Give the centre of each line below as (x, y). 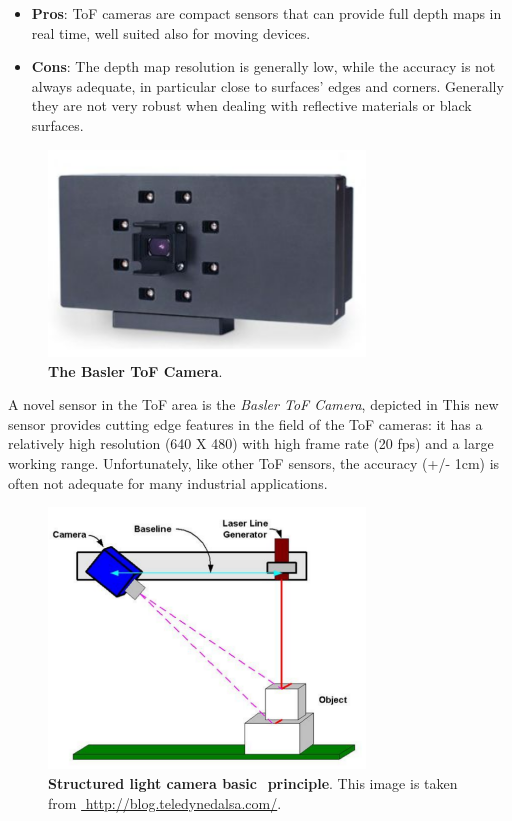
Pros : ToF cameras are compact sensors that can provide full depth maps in (266, 13)
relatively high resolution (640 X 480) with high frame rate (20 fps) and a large (251, 443)
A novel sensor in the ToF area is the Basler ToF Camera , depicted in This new (253, 404)
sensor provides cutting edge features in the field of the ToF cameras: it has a (245, 423)
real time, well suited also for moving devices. (171, 32)
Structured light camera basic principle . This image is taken (253, 782)
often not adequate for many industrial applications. (168, 482)
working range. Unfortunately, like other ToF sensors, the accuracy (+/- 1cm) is (254, 463)
